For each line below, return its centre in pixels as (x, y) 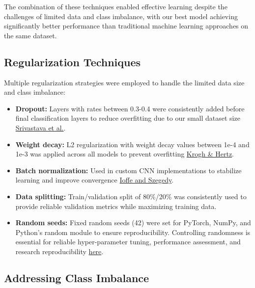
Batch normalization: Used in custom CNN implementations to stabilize (128, 170)
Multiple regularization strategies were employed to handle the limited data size (124, 82)
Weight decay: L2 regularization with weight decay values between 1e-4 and (132, 144)
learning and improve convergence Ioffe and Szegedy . (95, 180)
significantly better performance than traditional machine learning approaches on (126, 26)
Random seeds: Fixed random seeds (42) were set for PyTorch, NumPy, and (133, 223)
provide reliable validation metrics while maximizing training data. (116, 206)
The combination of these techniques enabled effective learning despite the (116, 6)
